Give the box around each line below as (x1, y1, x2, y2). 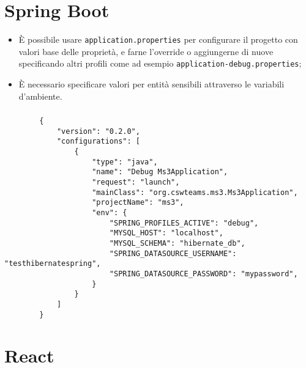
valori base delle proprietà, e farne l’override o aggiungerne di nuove (18, 45, 274, 57)
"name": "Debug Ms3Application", (92, 167, 228, 177)
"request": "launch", (92, 178, 180, 187)
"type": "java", (92, 157, 158, 166)
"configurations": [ (56, 137, 140, 146)
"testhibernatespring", (4, 259, 101, 268)
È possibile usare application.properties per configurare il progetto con (18, 33, 298, 46)
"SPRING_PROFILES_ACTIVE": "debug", (109, 218, 259, 227)
